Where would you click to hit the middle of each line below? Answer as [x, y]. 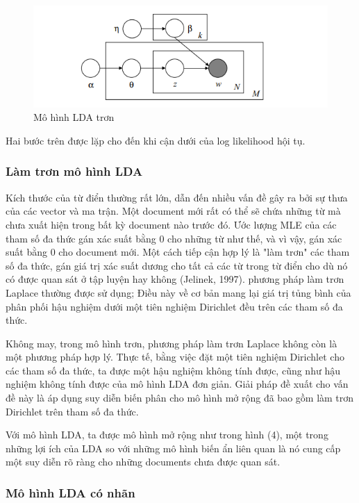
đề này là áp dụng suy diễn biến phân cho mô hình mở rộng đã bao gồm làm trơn [180, 398]
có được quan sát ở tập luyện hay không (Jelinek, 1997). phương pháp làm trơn [175, 279]
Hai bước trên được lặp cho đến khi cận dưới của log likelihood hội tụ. [156, 140]
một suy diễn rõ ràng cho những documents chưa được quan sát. [143, 462]
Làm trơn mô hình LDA [74, 171]
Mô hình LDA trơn [74, 117]
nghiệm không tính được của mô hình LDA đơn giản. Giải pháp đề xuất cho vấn [177, 384]
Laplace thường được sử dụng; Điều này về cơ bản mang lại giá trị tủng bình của [178, 292]
